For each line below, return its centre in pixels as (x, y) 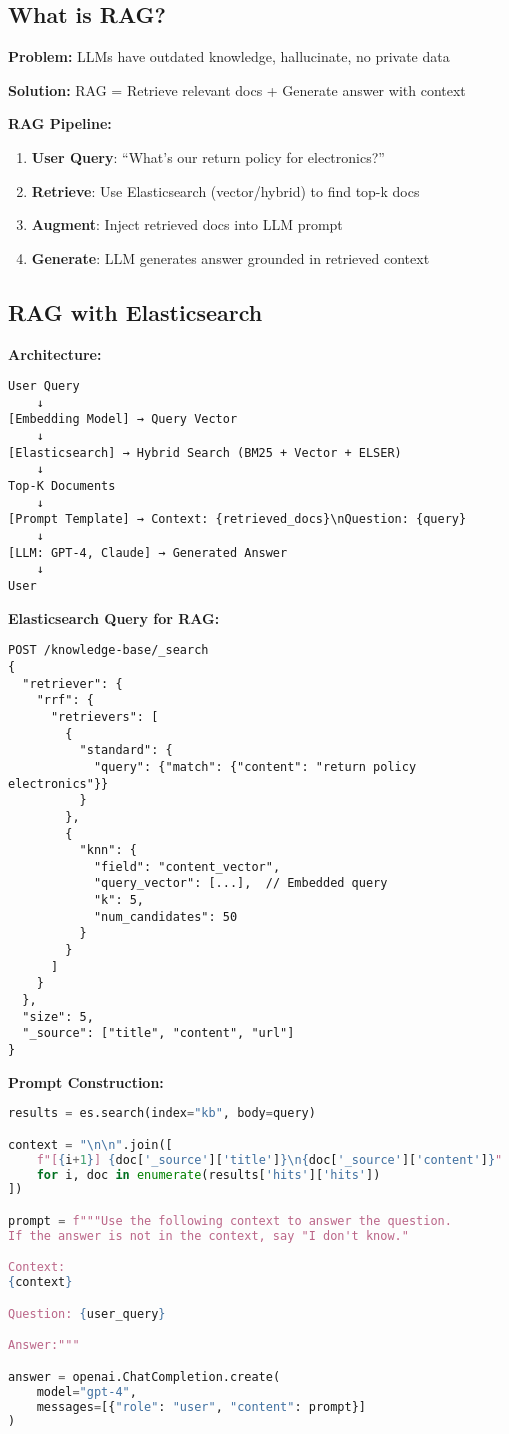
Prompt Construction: (86, 1081)
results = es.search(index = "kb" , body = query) (162, 1113)
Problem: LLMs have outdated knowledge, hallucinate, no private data (229, 56)
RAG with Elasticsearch (135, 311)
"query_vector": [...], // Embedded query (240, 883)
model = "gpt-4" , (86, 1391)
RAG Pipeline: (60, 123)
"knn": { (108, 850)
